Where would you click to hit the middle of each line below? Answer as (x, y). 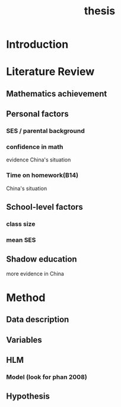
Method (26, 298)
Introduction (37, 44)
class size (21, 223)
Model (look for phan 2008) (47, 377)
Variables (24, 340)
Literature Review (50, 72)
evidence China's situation (39, 160)
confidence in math (35, 147)
